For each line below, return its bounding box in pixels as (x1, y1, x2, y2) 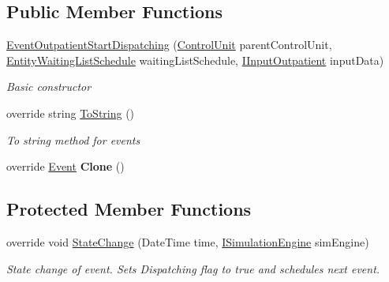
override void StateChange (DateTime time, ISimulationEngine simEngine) (6, 233, 369, 250)
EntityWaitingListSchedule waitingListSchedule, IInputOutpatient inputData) (6, 51, 384, 68)
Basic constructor (6, 78, 92, 95)
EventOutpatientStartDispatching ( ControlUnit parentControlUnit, (6, 36, 332, 53)
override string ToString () (6, 104, 135, 121)
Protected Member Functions (6, 197, 252, 221)
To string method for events (6, 131, 140, 148)
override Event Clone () (6, 158, 125, 175)
